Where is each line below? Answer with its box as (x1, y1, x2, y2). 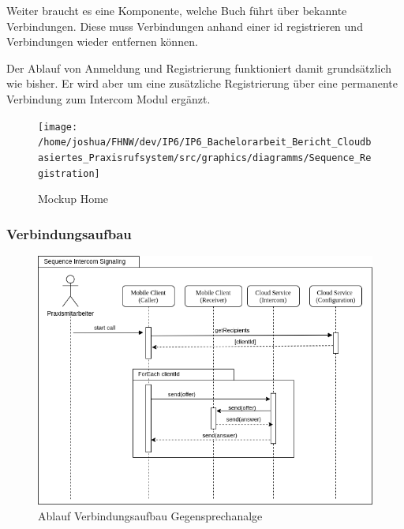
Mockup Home (38, 190, 109, 207)
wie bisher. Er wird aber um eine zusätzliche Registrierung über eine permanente (6, 75, 398, 92)
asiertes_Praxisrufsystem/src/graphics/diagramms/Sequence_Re (38, 152, 372, 163)
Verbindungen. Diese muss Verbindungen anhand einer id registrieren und (6, 17, 363, 34)
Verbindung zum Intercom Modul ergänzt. (6, 90, 211, 107)
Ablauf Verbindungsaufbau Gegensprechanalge (38, 507, 263, 523)
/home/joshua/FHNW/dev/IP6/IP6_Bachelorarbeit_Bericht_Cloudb (38, 137, 372, 148)
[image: (38, 121, 78, 133)
